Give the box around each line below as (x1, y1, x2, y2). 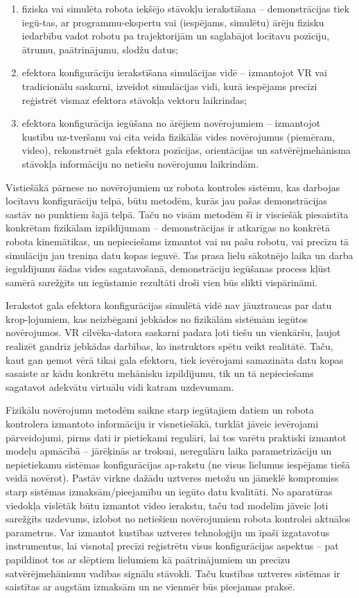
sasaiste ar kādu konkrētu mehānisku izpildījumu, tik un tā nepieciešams (6, 366, 314, 380)
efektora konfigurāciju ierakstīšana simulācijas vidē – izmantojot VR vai (21, 65, 327, 80)
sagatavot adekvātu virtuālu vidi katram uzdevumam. (6, 379, 234, 394)
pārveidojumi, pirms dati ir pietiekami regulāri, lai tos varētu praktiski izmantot (6, 430, 347, 444)
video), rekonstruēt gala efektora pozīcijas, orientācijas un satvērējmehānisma (21, 143, 351, 157)
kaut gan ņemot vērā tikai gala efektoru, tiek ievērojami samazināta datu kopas (6, 352, 344, 367)
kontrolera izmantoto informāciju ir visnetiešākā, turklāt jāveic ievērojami (6, 416, 319, 431)
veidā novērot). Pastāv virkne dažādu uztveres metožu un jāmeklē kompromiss (6, 471, 339, 485)
